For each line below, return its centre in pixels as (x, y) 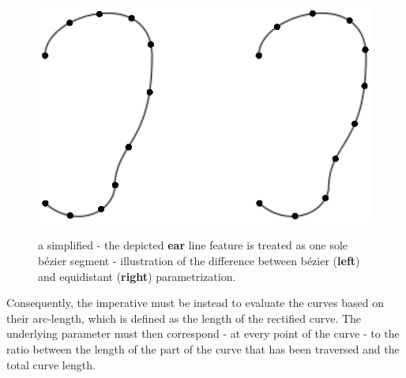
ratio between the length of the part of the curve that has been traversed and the (203, 349)
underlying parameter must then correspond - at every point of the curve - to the (203, 333)
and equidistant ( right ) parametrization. (137, 276)
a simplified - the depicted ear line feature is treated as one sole (193, 245)
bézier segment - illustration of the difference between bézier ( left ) (199, 261)
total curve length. (51, 364)
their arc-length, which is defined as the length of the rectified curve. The (184, 318)
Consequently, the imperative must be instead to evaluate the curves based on (195, 303)
